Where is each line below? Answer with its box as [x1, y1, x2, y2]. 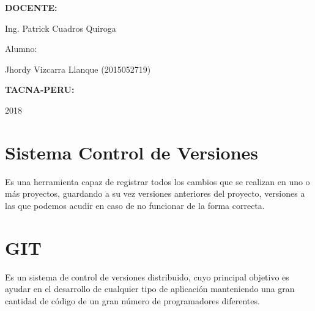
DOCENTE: [5, 1, 57, 13]
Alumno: [5, 42, 37, 55]
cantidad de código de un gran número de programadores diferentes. [5, 294, 260, 307]
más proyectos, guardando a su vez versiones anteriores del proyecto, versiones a [5, 187, 305, 200]
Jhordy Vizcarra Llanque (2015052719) [5, 62, 151, 75]
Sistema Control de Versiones [5, 139, 259, 164]
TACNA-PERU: [5, 83, 75, 96]
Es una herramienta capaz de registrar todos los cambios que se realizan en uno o [5, 175, 310, 188]
